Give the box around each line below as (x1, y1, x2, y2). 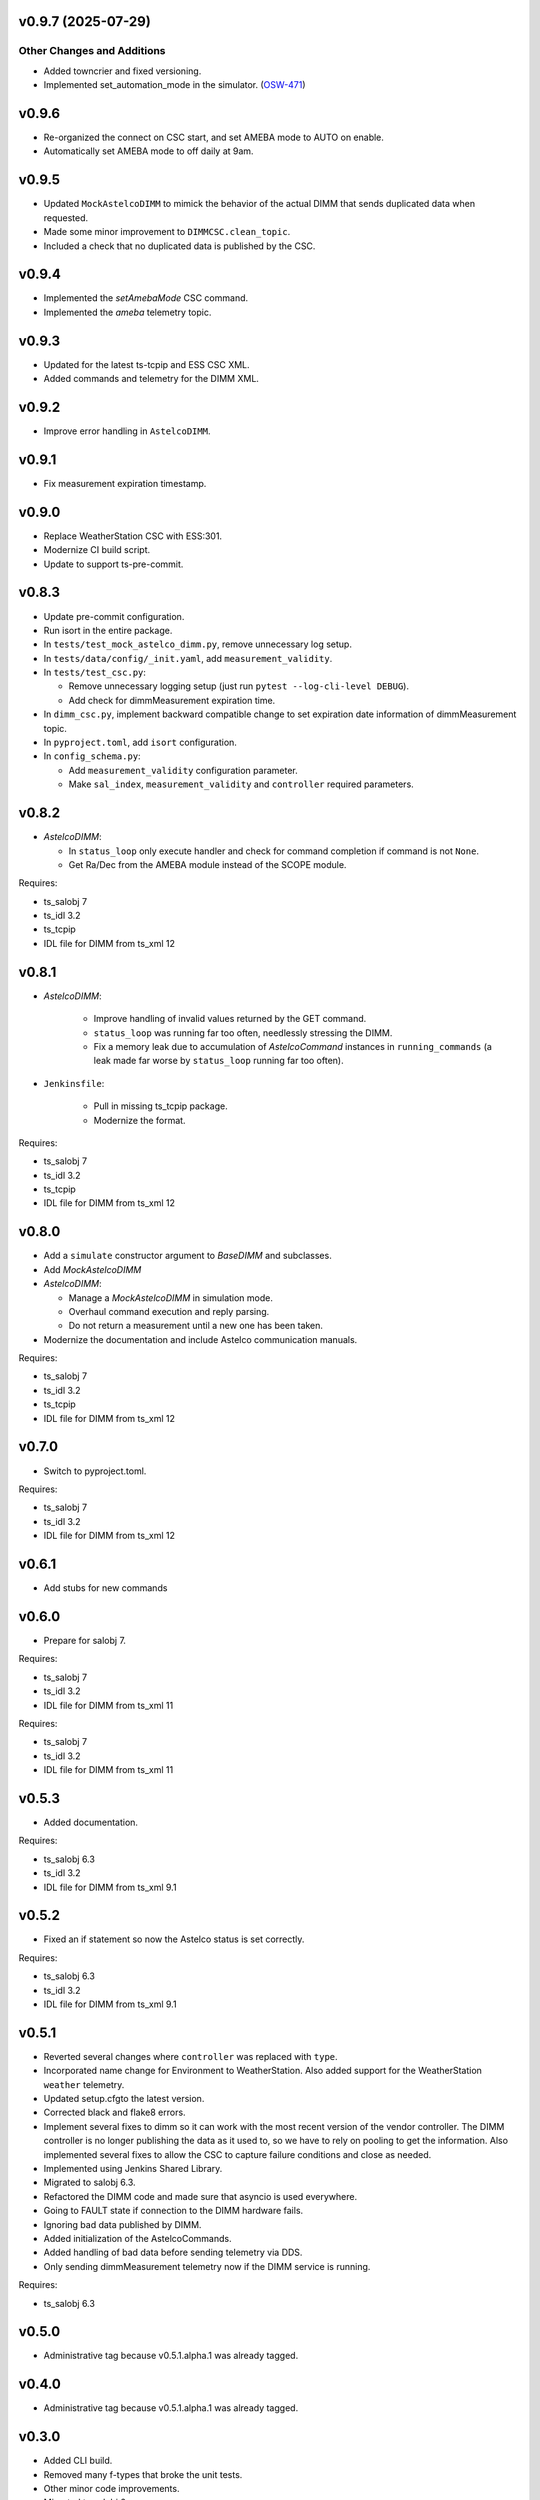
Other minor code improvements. (43, 2483, 180, 2495)
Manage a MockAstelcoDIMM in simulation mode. (68, 1291, 274, 1304)
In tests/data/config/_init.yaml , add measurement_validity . (43, 652, 333, 664)
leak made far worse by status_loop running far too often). (93, 1055, 344, 1067)
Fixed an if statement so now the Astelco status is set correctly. (43, 1933, 305, 1945)
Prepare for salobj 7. (43, 1634, 127, 1646)
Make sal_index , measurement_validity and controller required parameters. (68, 778, 414, 790)
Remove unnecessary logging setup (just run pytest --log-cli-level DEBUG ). (68, 680, 410, 692)
